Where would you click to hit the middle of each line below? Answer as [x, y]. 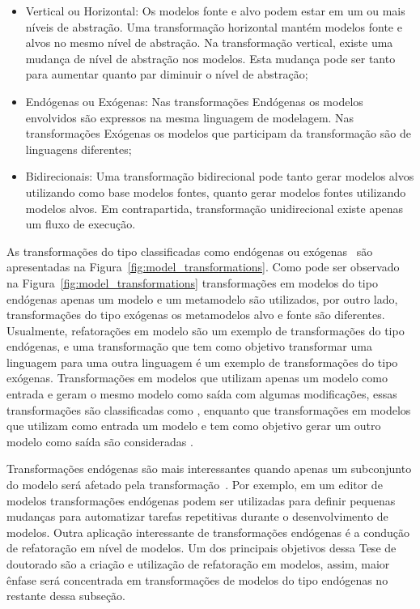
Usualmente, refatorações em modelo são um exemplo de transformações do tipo [206, 330]
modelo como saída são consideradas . [100, 441]
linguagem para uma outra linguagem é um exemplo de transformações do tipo [202, 362]
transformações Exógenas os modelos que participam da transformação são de [218, 133]
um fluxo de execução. [81, 224]
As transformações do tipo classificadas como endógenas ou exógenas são [190, 251]
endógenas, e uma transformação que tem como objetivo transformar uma [189, 346]
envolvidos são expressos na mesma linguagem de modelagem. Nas [190, 117]
